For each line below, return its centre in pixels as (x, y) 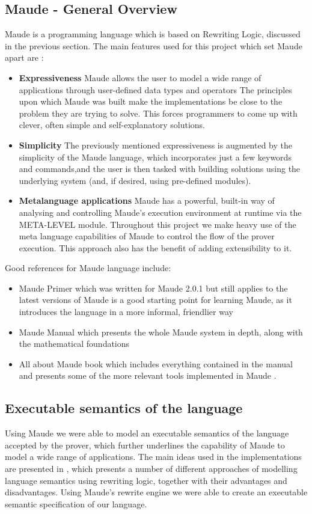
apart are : (24, 57)
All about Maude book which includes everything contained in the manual (156, 363)
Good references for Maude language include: (88, 268)
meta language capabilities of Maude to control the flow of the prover (147, 236)
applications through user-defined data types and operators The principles (155, 89)
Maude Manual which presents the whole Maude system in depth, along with (161, 332)
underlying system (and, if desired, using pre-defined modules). (135, 180)
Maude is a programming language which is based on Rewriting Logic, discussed (153, 34)
